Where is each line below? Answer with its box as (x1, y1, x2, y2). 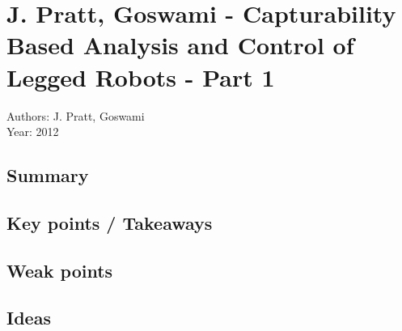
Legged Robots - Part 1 (6, 60, 275, 93)
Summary (6, 163, 89, 188)
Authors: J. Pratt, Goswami (6, 107, 145, 124)
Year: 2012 (6, 123, 59, 140)
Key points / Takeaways (6, 210, 213, 235)
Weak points (6, 257, 113, 282)
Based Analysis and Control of (6, 28, 354, 62)
